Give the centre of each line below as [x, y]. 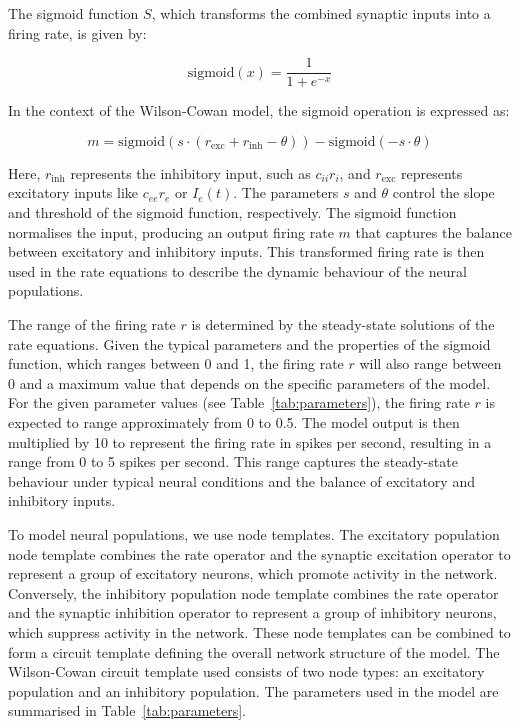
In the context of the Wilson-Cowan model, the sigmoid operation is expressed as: [259, 110]
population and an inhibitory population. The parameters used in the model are [253, 690]
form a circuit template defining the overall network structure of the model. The [254, 651]
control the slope [443, 192]
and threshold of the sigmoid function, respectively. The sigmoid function [232, 212]
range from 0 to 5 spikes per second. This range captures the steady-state [233, 461]
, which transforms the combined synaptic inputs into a [321, 13]
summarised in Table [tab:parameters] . [127, 710]
